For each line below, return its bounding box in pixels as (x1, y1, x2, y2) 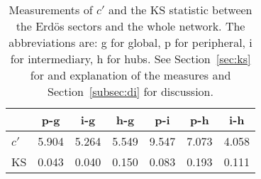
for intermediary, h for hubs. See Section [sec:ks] (10, 50, 251, 67)
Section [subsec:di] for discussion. (48, 83, 213, 99)
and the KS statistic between (109, 1, 252, 18)
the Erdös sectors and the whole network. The (16, 18, 245, 34)
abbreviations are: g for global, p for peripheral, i (9, 34, 252, 50)
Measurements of (9, 1, 93, 18)
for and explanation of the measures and (30, 67, 231, 83)
